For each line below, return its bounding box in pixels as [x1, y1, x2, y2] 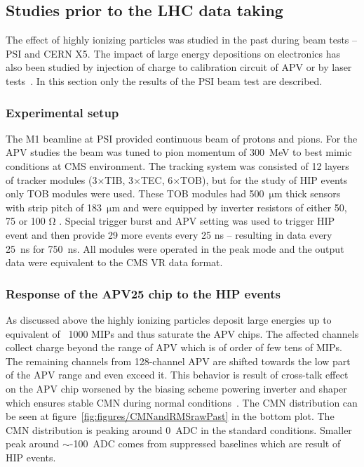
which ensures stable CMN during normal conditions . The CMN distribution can [6, 395, 358, 409]
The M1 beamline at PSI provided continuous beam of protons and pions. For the [6, 131, 358, 145]
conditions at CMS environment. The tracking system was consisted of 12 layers [6, 158, 349, 173]
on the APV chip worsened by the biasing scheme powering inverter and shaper [6, 381, 347, 395]
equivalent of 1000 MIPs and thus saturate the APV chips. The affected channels [6, 326, 359, 341]
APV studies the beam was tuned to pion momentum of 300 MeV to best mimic [6, 145, 352, 159]
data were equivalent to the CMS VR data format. [6, 255, 223, 270]
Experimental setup [6, 103, 119, 121]
